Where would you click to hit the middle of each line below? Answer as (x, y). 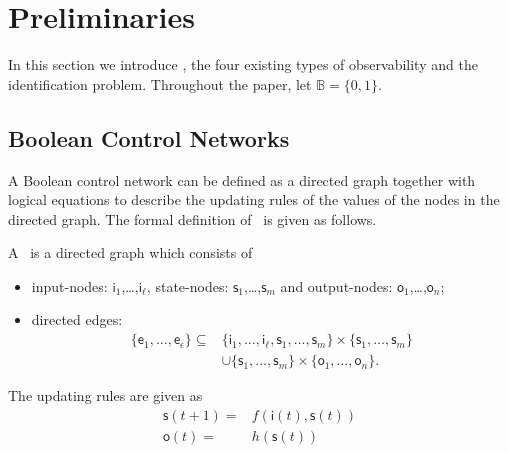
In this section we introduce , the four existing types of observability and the (243, 64)
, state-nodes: (187, 285)
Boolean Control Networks (149, 137)
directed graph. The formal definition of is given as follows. (192, 218)
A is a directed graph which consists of (130, 252)
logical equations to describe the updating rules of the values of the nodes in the (254, 199)
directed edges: (77, 319)
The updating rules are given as (105, 395)
